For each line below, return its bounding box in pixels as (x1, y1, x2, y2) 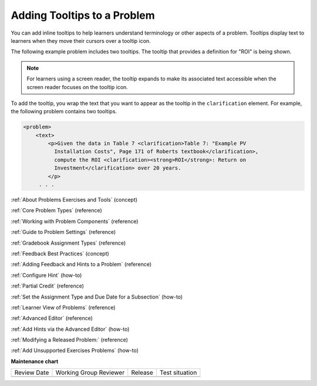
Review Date (14, 368, 49, 377)
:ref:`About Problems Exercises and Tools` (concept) (11, 196, 138, 203)
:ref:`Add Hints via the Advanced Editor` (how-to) (11, 326, 130, 333)
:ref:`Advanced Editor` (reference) (11, 314, 93, 322)
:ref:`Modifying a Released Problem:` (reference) (11, 336, 129, 343)
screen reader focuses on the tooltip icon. (26, 83, 129, 90)
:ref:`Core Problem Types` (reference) (11, 207, 102, 214)
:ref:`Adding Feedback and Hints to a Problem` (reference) (11, 261, 152, 268)
